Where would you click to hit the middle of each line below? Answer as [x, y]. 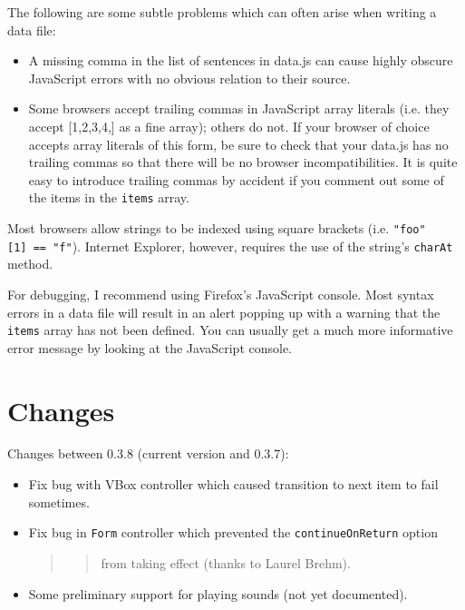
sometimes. [59, 502]
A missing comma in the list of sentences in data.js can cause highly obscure [241, 60]
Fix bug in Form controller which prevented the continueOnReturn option [233, 532]
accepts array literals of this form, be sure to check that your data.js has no [238, 144]
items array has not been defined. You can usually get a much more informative [230, 330]
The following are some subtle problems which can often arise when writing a [222, 12]
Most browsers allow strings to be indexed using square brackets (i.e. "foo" [217, 228]
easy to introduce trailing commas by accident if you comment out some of [236, 179]
